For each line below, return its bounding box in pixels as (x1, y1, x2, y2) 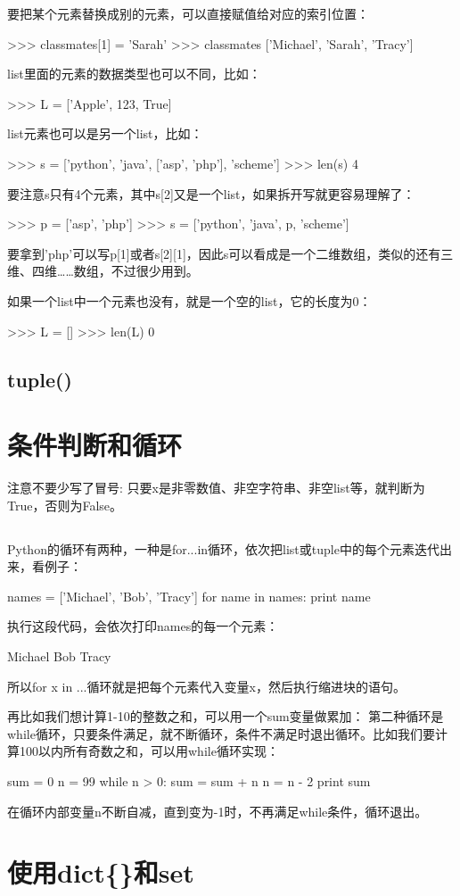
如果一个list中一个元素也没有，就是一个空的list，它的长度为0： (7, 291, 372, 310)
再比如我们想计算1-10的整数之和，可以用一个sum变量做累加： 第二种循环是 (7, 707, 444, 726)
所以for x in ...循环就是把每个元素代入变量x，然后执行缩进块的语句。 (7, 676, 406, 695)
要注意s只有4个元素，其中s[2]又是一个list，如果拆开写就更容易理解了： (7, 184, 415, 203)
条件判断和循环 (7, 427, 183, 463)
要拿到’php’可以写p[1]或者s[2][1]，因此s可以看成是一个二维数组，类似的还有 (7, 244, 441, 262)
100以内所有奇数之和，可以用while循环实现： (19, 742, 279, 760)
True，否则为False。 (7, 495, 123, 514)
